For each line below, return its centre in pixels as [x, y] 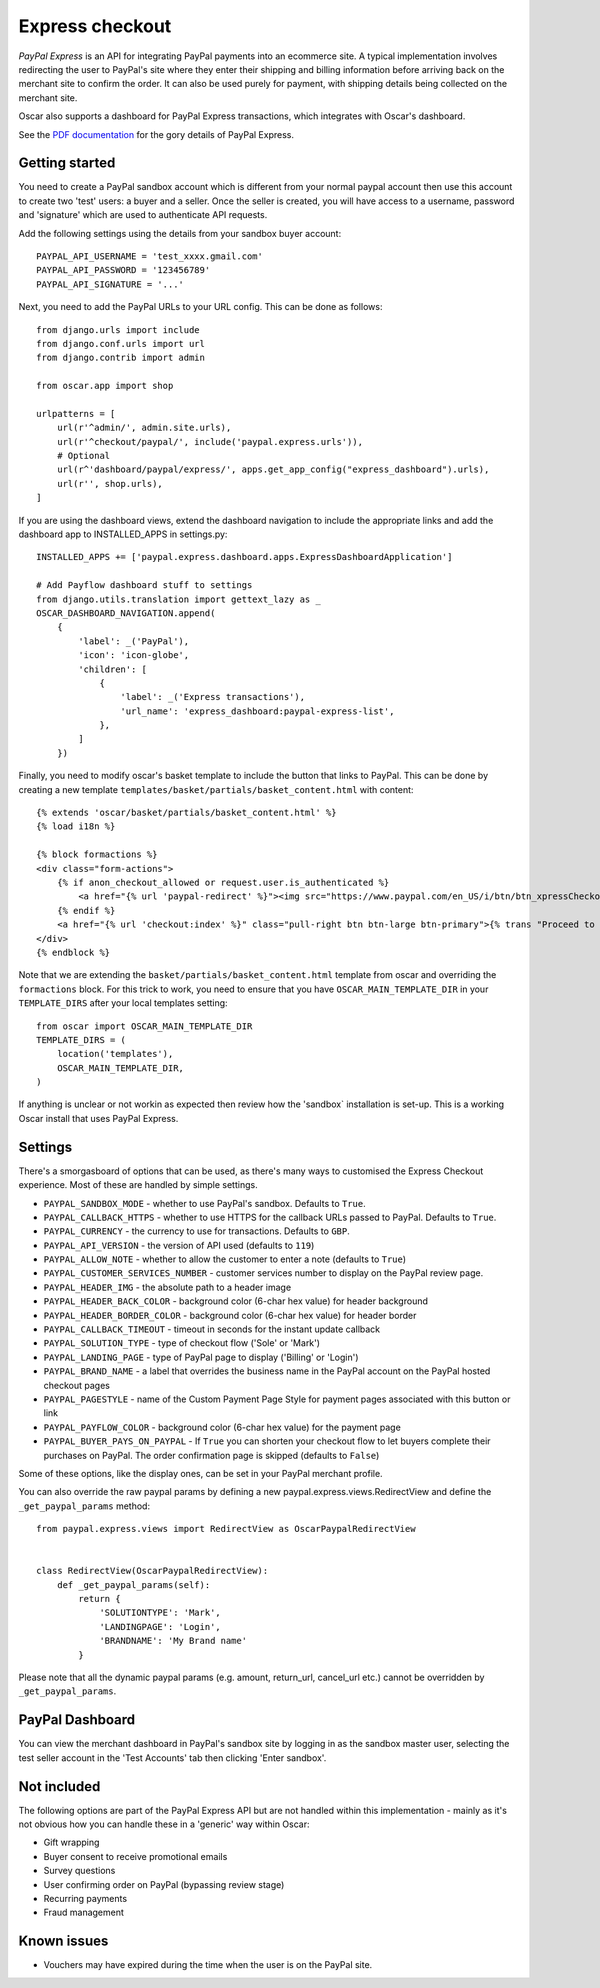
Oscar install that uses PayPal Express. [98, 1118]
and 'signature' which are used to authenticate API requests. [143, 215]
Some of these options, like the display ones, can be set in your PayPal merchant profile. [201, 1473]
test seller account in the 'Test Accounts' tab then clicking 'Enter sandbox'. [172, 1757]
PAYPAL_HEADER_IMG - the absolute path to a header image [167, 1287]
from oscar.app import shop [105, 386]
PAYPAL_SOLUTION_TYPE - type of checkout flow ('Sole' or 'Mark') [181, 1343]
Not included [59, 1786]
